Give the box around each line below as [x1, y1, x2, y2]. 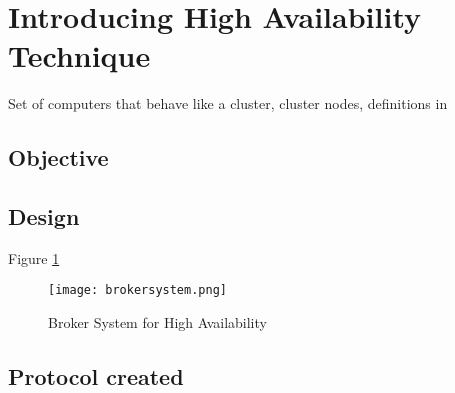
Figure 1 [8, 247, 60, 268]
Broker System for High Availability [48, 312, 267, 333]
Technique [8, 35, 151, 76]
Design [8, 201, 80, 232]
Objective [8, 142, 109, 173]
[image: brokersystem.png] [48, 283, 227, 298]
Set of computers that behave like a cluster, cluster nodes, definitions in [8, 93, 448, 114]
